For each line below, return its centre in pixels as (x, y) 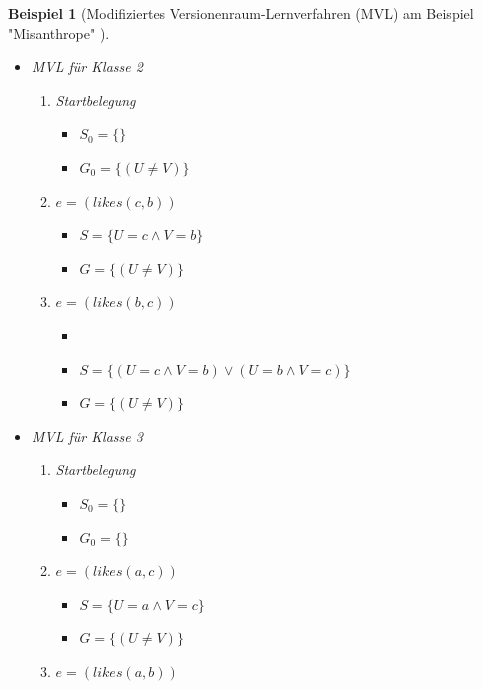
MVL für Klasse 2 (87, 66)
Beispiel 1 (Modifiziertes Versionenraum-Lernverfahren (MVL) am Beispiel (241, 13)
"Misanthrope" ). (59, 32)
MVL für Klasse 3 (87, 435)
